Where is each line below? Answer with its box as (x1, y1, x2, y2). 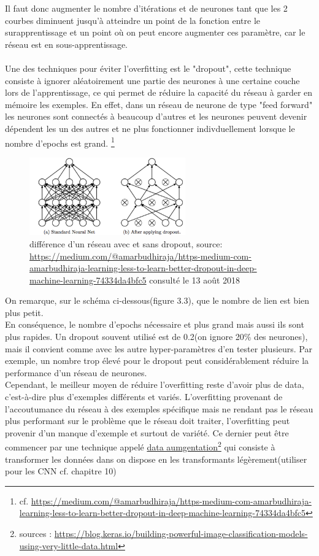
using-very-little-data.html (19, 539, 118, 552)
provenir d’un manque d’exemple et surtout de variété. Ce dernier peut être (5, 426, 289, 439)
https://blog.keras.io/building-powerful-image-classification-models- (54, 527, 308, 540)
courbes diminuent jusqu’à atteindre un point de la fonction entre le (5, 14, 261, 26)
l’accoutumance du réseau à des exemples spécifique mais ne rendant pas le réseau (5, 402, 313, 415)
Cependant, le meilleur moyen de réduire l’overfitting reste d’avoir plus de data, (5, 378, 304, 391)
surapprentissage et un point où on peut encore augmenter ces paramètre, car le (5, 26, 306, 39)
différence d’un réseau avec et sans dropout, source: (29, 237, 223, 250)
